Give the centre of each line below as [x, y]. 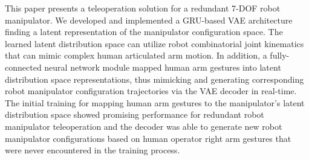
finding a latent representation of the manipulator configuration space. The [144, 32]
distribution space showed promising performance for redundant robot [135, 114]
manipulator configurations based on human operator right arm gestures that [148, 138]
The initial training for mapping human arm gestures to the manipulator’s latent [155, 102]
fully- [280, 55]
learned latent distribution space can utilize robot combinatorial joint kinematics [154, 43]
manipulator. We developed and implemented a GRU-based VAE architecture [149, 20]
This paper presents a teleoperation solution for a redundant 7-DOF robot [143, 8]
